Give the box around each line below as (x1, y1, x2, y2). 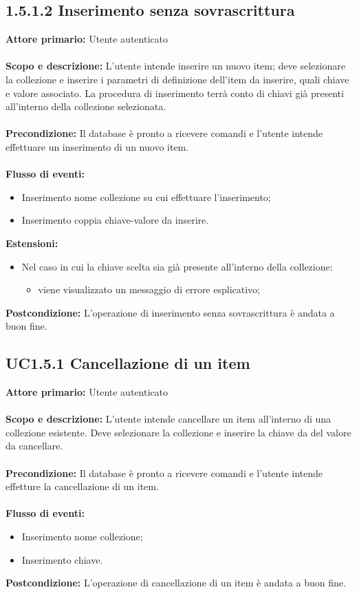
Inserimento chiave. (21, 552, 103, 566)
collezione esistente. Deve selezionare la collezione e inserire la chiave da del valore (6, 425, 351, 439)
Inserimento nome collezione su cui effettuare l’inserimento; (21, 189, 271, 204)
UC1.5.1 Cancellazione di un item (6, 352, 250, 374)
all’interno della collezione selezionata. (6, 99, 166, 114)
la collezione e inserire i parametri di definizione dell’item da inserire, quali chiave (6, 72, 349, 86)
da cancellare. (6, 438, 63, 453)
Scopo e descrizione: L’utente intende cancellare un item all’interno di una (6, 412, 332, 426)
